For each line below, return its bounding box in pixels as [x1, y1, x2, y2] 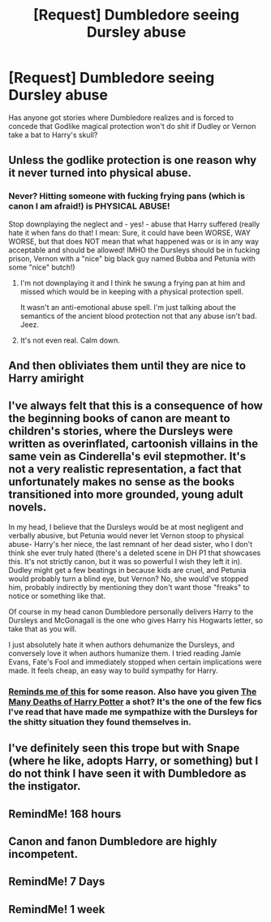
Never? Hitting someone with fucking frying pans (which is [8, 191, 246, 202]
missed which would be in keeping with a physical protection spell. [19, 287, 243, 296]
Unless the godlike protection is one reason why [8, 153, 257, 167]
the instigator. [8, 779, 81, 793]
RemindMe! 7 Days [8, 875, 105, 889]
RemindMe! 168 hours [8, 807, 122, 821]
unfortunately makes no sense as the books [8, 475, 235, 489]
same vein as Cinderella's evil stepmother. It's [8, 450, 247, 463]
